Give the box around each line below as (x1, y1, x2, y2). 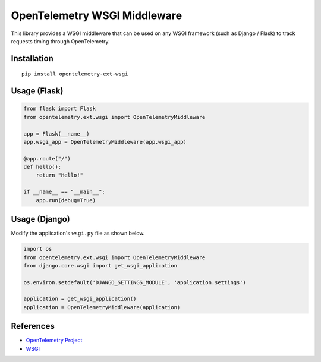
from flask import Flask (23, 105, 96, 112)
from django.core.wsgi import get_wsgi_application (23, 262, 178, 269)
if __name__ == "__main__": (23, 188, 105, 196)
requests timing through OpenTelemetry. (11, 37, 110, 45)
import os (23, 245, 52, 253)
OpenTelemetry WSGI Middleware (11, 9, 182, 22)
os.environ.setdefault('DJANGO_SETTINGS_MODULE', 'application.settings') (23, 279, 247, 285)
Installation (11, 53, 53, 64)
